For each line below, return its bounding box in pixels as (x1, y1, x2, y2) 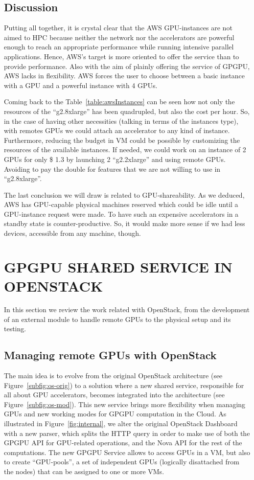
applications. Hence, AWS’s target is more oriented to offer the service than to (4, 51, 239, 61)
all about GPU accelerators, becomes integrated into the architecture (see (4, 389, 225, 400)
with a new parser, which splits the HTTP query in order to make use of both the (4, 428, 250, 438)
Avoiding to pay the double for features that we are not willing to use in (4, 163, 221, 174)
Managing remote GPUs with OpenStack (4, 347, 217, 363)
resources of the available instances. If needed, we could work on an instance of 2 (4, 144, 246, 155)
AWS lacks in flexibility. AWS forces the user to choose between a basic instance (4, 70, 245, 81)
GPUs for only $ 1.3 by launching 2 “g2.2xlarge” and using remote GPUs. (4, 154, 226, 164)
